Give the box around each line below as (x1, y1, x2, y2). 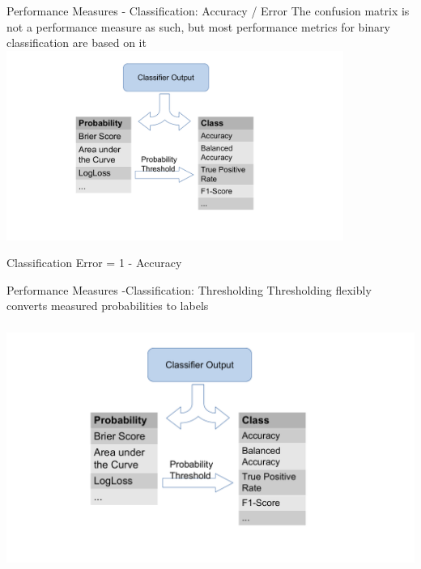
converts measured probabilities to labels (6, 297, 209, 314)
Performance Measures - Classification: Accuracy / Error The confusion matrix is (6, 2, 410, 19)
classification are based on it (6, 34, 147, 51)
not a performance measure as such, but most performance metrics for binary (6, 18, 390, 35)
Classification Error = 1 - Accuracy (6, 254, 182, 271)
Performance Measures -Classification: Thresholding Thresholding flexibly (6, 281, 372, 298)
